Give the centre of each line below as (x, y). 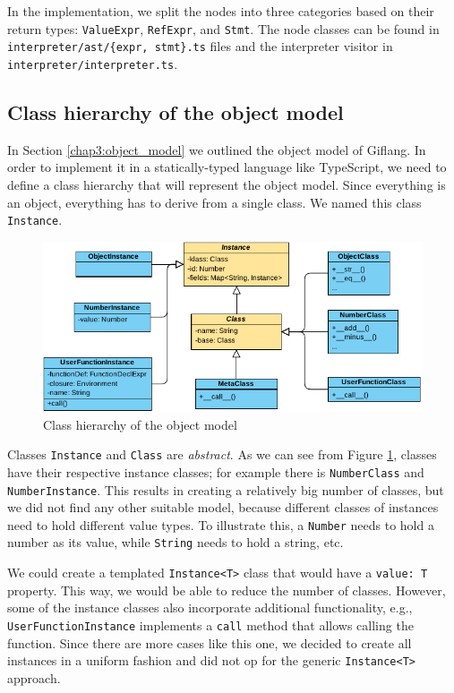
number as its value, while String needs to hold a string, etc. (176, 542)
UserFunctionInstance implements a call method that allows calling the (210, 625)
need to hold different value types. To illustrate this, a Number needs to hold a (221, 524)
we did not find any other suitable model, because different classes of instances (223, 507)
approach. (34, 677)
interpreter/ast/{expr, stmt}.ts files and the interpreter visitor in (200, 46)
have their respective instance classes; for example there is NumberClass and (216, 471)
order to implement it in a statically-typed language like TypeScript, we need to (227, 167)
